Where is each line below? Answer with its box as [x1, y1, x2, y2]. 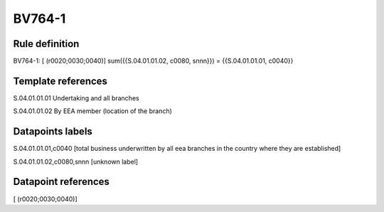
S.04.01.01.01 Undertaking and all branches [13, 93, 139, 102]
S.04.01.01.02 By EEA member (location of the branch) [13, 107, 172, 115]
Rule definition [13, 38, 80, 50]
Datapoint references [13, 176, 110, 188]
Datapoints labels [13, 125, 92, 138]
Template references [13, 75, 108, 87]
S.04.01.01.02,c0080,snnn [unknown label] [13, 157, 139, 166]
